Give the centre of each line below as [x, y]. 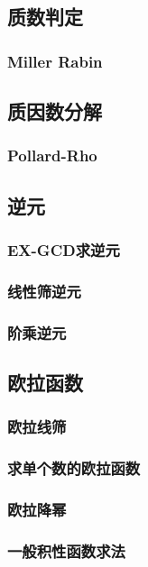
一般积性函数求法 [66, 550]
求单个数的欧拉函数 [74, 468]
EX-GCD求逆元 [64, 249]
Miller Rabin [55, 61]
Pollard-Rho [52, 155]
